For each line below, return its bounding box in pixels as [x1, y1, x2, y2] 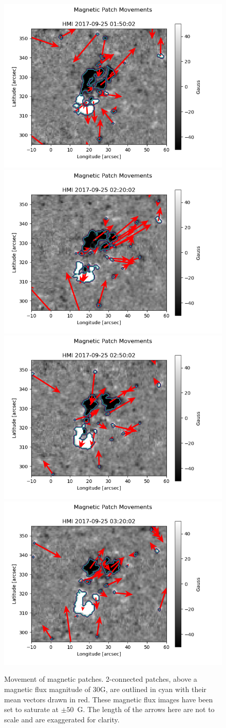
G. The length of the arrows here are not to [77, 704, 215, 715]
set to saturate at [4, 704, 59, 715]
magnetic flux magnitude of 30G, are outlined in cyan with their [4, 683, 206, 694]
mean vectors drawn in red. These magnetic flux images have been [4, 694, 213, 704]
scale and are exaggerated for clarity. [4, 714, 120, 724]
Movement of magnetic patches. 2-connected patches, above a [4, 674, 197, 684]
